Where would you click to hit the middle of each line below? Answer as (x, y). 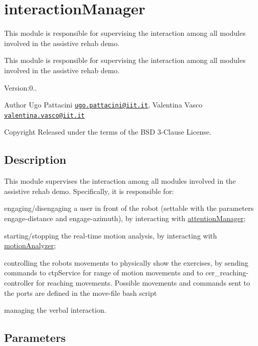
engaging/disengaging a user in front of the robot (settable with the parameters (129, 208)
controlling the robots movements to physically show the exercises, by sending (126, 262)
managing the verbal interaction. (55, 310)
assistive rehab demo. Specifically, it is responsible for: (89, 191)
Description (35, 159)
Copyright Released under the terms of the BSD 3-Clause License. (108, 132)
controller (19, 282)
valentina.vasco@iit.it (45, 115)
